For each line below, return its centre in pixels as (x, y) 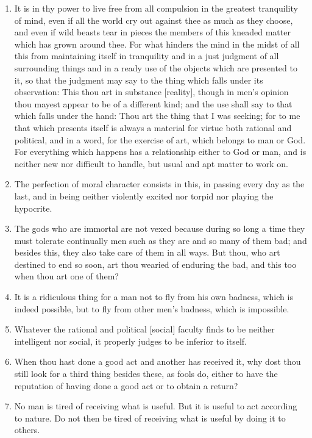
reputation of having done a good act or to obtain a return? (126, 385)
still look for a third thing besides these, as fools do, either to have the (146, 374)
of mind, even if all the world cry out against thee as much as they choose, (154, 20)
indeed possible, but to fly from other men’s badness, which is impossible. (152, 308)
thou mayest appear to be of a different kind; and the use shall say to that (153, 103)
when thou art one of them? (66, 276)
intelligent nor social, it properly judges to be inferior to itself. (130, 341)
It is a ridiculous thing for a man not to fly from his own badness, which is (154, 297)
